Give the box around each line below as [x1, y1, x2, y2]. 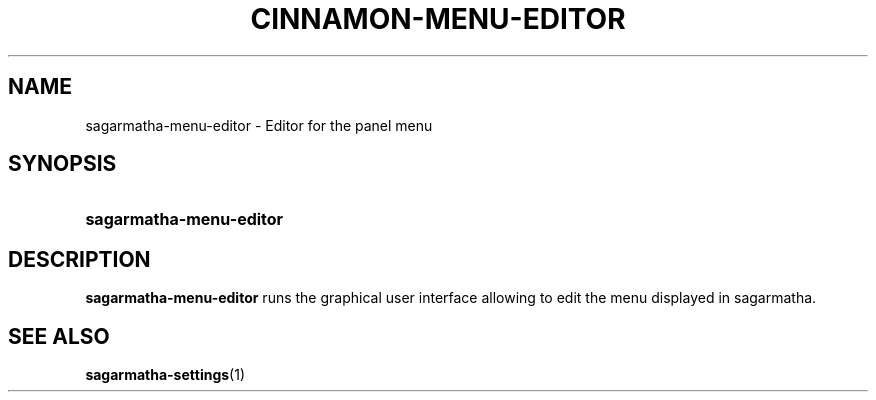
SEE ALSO [8, 323, 110, 349]
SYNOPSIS [8, 151, 117, 177]
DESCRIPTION [8, 246, 151, 272]
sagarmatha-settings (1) [85, 366, 245, 384]
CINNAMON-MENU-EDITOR [250, 2, 626, 36]
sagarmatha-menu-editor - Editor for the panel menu [85, 116, 433, 134]
